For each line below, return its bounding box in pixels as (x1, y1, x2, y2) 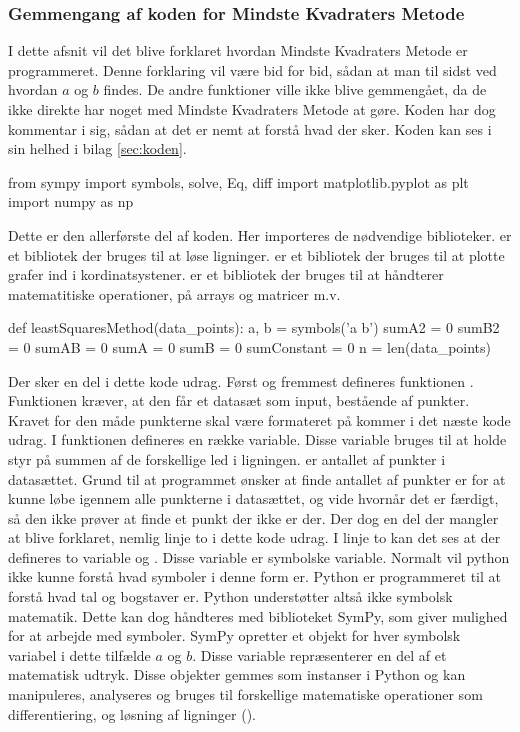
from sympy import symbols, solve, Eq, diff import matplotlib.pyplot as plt (8, 171, 469, 192)
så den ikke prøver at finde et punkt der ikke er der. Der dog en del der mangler (8, 507, 499, 528)
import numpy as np (8, 191, 134, 212)
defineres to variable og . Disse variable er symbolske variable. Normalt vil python (8, 546, 510, 567)
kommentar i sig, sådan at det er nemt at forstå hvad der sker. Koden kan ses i (8, 118, 492, 139)
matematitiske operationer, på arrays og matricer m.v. (8, 283, 341, 304)
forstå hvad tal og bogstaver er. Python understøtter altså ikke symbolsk (8, 586, 453, 607)
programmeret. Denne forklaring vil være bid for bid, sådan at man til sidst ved (8, 59, 497, 80)
